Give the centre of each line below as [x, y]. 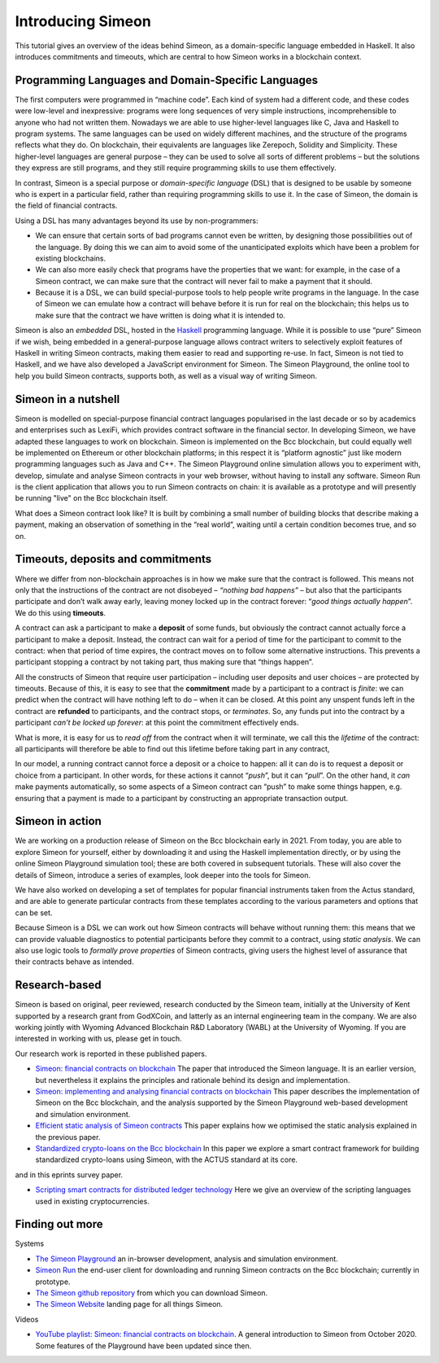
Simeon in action [58, 821]
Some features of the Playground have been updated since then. [143, 1345]
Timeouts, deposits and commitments [113, 559]
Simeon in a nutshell [67, 399]
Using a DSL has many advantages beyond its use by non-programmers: [137, 221]
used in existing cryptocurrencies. [92, 1201]
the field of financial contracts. [66, 206]
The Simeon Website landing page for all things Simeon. [129, 1304]
